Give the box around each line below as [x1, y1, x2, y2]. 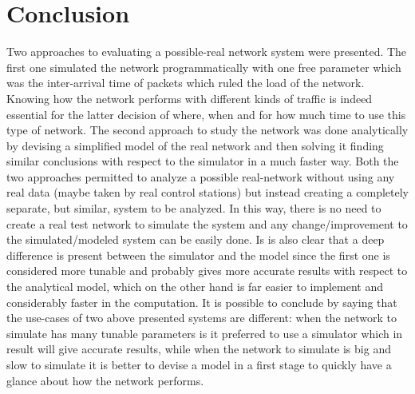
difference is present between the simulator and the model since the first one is [6, 246, 390, 263]
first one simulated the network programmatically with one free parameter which [6, 58, 401, 75]
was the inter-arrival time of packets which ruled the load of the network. [6, 74, 365, 91]
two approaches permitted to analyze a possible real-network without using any [6, 168, 395, 185]
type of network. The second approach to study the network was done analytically [6, 121, 409, 138]
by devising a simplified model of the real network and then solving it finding [6, 137, 384, 153]
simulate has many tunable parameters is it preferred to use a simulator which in [6, 324, 403, 341]
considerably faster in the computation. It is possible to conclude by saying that [6, 293, 397, 310]
